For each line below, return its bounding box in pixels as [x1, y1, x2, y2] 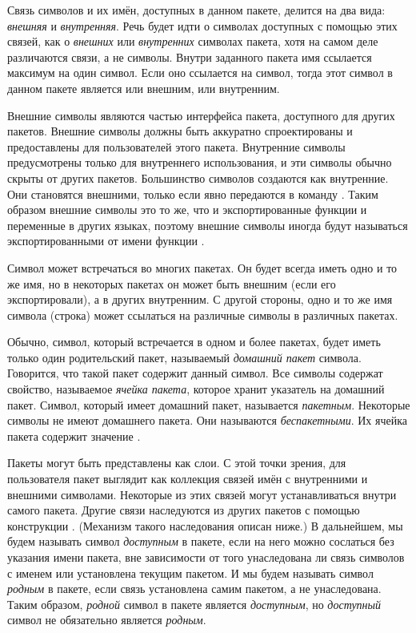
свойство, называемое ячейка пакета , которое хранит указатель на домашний [7, 381, 385, 397]
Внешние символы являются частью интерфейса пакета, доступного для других [7, 107, 395, 123]
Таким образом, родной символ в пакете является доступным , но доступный [7, 595, 382, 612]
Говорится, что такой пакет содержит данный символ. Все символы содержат [7, 365, 383, 381]
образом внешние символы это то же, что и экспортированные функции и [7, 201, 367, 218]
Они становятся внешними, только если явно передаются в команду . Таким [7, 185, 378, 202]
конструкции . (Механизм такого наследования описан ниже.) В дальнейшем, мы [7, 517, 403, 534]
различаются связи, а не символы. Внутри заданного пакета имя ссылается [7, 48, 372, 65]
